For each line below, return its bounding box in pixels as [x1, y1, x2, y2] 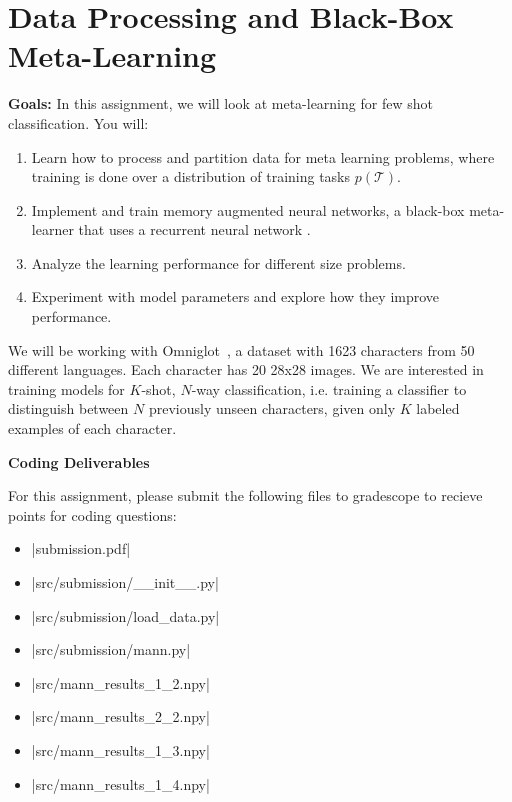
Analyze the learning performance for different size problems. [31, 252, 406, 273]
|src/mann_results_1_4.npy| [31, 773, 210, 794]
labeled [416, 398, 460, 419]
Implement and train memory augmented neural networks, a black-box [31, 199, 465, 220]
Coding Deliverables [8, 451, 150, 472]
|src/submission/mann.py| [31, 639, 191, 660]
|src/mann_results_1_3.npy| [31, 739, 210, 760]
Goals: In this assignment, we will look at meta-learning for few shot [8, 93, 433, 114]
